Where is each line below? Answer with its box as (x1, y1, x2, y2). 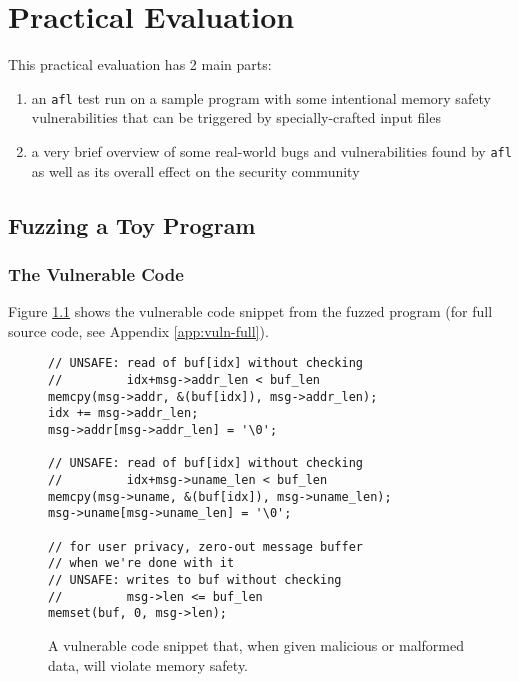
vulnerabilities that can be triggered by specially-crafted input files (31, 107, 441, 128)
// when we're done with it (48, 556, 235, 571)
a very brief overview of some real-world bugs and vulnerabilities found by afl (31, 140, 512, 161)
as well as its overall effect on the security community (31, 160, 360, 181)
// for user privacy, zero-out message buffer (48, 539, 363, 554)
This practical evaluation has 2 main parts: (8, 54, 272, 75)
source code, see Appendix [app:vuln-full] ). (8, 320, 269, 341)
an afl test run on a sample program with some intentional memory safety (31, 87, 491, 108)
